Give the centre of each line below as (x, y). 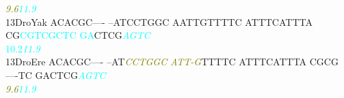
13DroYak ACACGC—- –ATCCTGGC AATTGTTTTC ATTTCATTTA (159, 21)
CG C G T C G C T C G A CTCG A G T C (78, 35)
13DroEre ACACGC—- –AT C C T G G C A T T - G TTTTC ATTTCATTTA (156, 62)
